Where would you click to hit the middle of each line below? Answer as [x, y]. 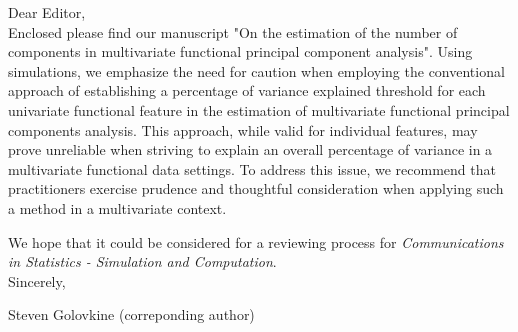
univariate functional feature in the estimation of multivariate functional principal [259, 109]
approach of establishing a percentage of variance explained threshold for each [247, 90]
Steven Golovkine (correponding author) [131, 314]
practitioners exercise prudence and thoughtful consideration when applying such [256, 188]
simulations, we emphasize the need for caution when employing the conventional [256, 70]
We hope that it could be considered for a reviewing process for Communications [256, 241]
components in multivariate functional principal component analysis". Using [240, 51]
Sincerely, [37, 280]
